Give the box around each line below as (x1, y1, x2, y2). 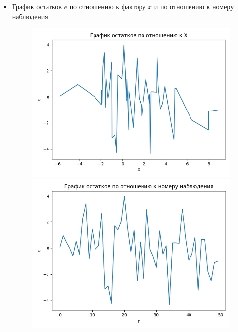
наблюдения (12, 11, 48, 21)
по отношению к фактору (69, 1, 146, 11)
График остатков (12, 1, 62, 11)
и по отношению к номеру (154, 1, 234, 11)
